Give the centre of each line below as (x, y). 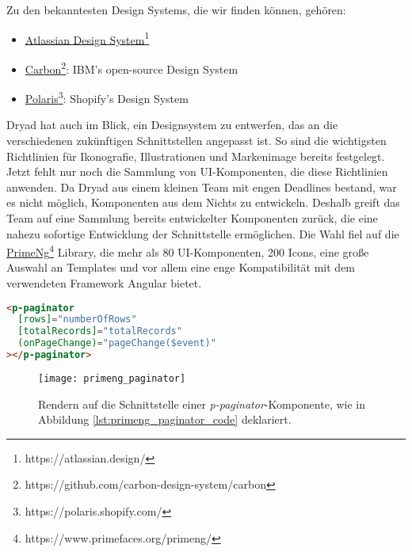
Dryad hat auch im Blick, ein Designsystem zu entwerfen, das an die (172, 125)
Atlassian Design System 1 (87, 38)
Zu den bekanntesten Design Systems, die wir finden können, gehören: (176, 10)
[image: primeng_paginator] (112, 378)
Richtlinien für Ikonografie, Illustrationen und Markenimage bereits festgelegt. (196, 156)
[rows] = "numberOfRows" (77, 320)
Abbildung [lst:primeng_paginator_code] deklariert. (165, 419)
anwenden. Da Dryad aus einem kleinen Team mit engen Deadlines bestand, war (202, 187)
